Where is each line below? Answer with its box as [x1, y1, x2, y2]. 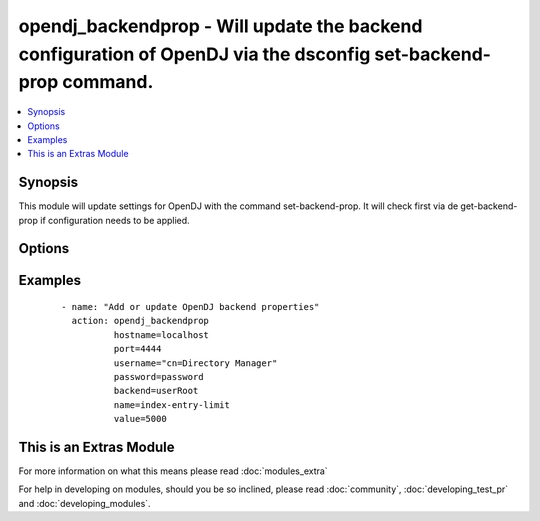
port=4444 [113, 343, 162, 355]
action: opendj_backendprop [71, 315, 210, 327]
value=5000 [113, 413, 167, 425]
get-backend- [460, 200, 518, 212]
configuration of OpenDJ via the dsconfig [18, 43, 371, 65]
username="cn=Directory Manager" [113, 357, 278, 369]
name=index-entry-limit [113, 399, 230, 410]
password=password [113, 371, 204, 382]
